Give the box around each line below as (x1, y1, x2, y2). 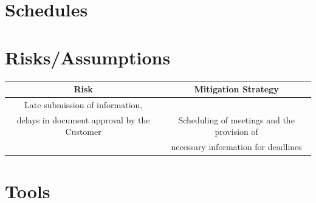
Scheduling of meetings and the (178, 113, 295, 126)
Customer (65, 125, 101, 138)
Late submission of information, (24, 98, 143, 111)
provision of (215, 125, 258, 138)
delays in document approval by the (16, 113, 150, 126)
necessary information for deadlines (171, 140, 302, 153)
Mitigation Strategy (194, 83, 279, 95)
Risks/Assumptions (5, 44, 171, 69)
